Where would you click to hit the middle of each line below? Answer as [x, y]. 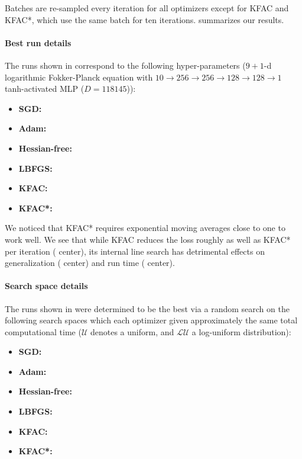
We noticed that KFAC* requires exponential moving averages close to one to [145, 228]
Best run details [38, 42]
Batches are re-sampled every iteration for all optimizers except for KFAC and [147, 8]
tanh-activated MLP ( [45, 89]
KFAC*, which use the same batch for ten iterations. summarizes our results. [144, 19]
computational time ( [43, 331]
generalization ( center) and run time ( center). [90, 263]
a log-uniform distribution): [241, 331]
